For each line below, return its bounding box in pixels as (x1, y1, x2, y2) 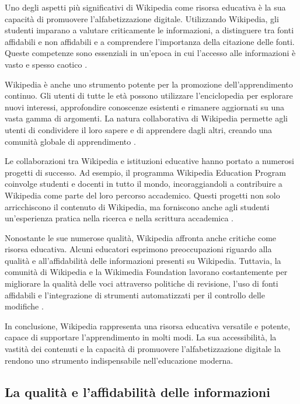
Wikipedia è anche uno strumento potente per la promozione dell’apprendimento (5, 78, 293, 90)
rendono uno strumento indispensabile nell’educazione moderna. (5, 354, 233, 366)
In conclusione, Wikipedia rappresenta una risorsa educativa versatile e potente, (5, 319, 291, 332)
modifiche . (5, 300, 44, 312)
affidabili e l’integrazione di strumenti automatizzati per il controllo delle (5, 288, 265, 301)
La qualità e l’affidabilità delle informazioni (5, 382, 270, 400)
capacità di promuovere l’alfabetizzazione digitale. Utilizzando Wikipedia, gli (5, 12, 279, 25)
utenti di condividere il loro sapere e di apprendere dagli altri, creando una (5, 123, 273, 135)
